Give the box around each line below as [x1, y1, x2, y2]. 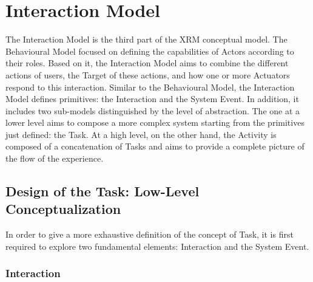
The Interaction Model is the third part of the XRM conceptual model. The [5, 33, 288, 46]
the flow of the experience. [5, 152, 104, 165]
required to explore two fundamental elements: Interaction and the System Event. [5, 239, 309, 252]
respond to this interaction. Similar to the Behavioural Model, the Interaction [5, 80, 295, 93]
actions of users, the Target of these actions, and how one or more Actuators [5, 68, 290, 81]
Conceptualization [5, 199, 121, 218]
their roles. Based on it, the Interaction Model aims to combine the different [5, 57, 289, 69]
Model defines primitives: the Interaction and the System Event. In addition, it [5, 92, 299, 105]
